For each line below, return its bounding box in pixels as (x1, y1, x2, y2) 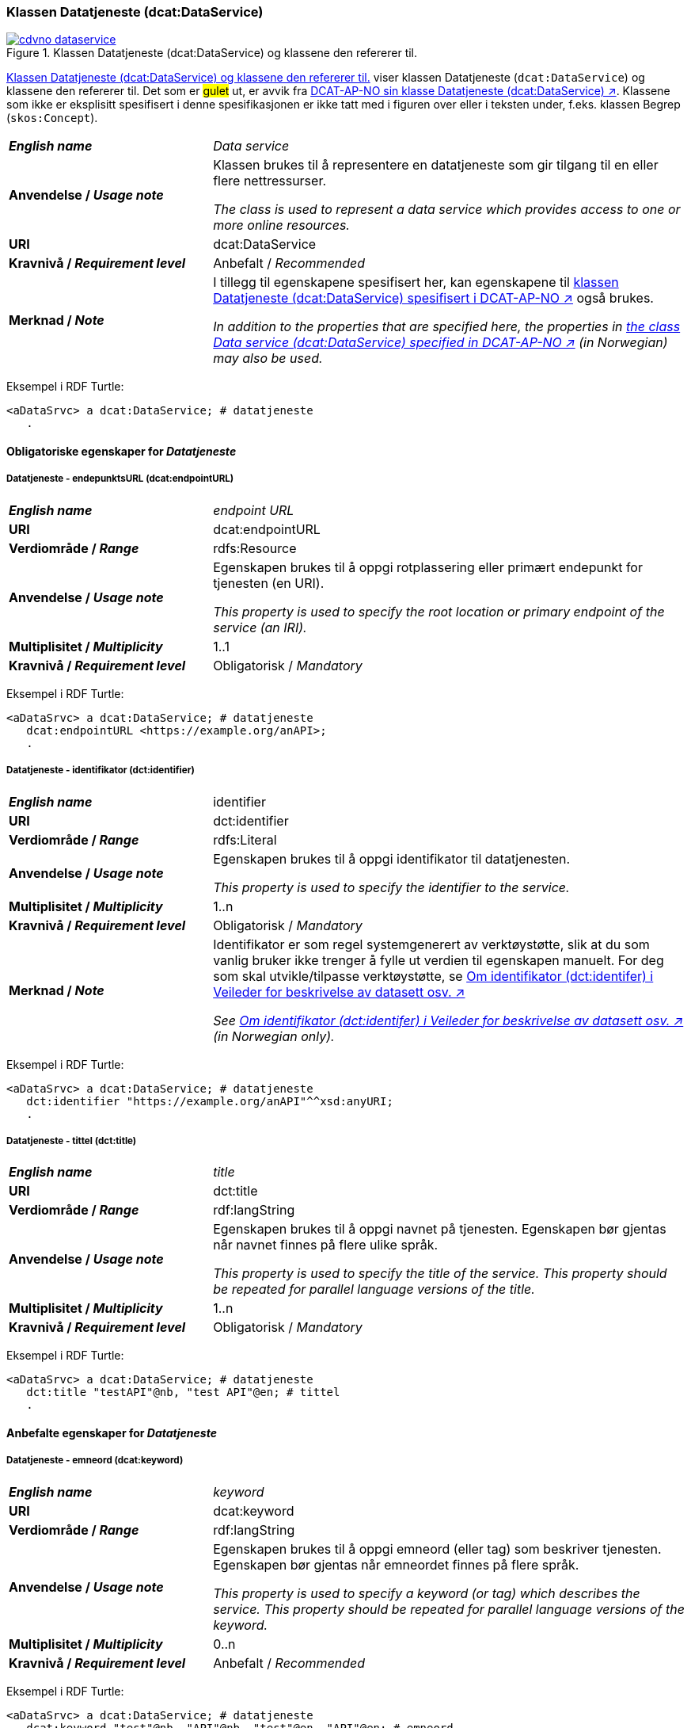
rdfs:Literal (213, 831, 277, 848)
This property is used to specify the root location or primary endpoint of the (213, 603, 665, 620)
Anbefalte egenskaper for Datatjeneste (6, 1425, 217, 1440)
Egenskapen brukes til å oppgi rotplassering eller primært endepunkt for (213, 559, 643, 575)
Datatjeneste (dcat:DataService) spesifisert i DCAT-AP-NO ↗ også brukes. (213, 290, 654, 307)
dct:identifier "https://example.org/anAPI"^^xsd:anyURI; (26, 1094, 393, 1108)
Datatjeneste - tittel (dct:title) (6, 1135, 137, 1146)
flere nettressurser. (213, 173, 327, 189)
